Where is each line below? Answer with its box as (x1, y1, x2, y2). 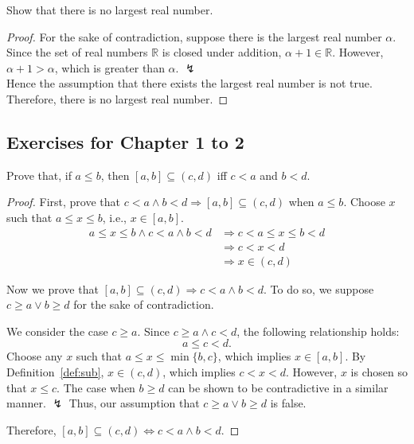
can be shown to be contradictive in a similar (168, 379, 389, 395)
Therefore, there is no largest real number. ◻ (6, 90, 228, 107)
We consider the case (6, 322, 108, 339)
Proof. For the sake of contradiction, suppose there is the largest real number (6, 28, 382, 45)
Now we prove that (6, 280, 99, 297)
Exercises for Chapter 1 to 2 (6, 129, 244, 154)
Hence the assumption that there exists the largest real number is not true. (6, 75, 373, 92)
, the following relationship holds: (236, 322, 400, 339)
